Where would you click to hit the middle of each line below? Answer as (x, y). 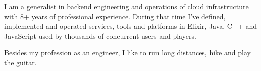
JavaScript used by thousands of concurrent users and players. (100, 36)
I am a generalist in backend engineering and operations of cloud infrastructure (126, 6)
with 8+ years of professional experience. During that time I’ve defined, (115, 16)
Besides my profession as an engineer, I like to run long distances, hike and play (127, 53)
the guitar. (20, 62)
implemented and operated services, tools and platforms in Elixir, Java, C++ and (130, 26)
